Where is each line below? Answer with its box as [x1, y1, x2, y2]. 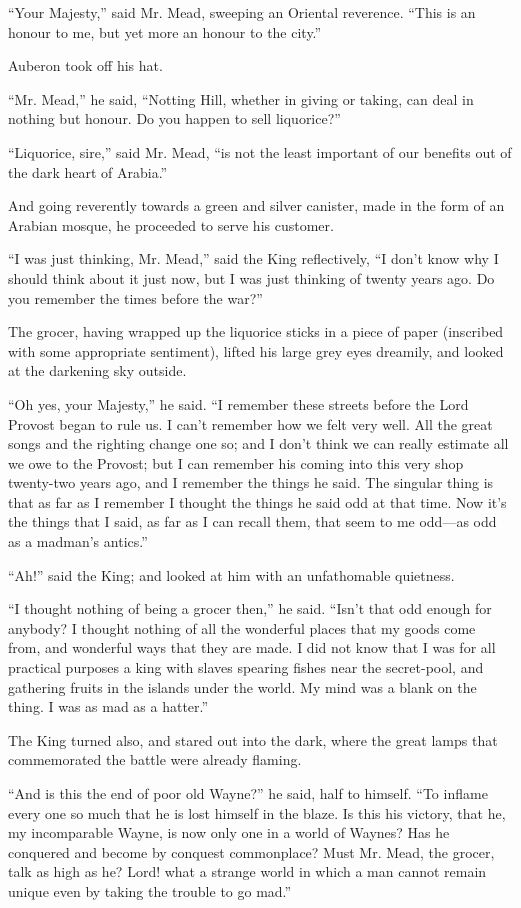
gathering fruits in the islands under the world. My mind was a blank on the [8, 676, 477, 697]
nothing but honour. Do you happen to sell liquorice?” [8, 108, 341, 129]
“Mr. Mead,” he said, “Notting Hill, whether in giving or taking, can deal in [8, 88, 474, 109]
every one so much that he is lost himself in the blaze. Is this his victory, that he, [8, 802, 506, 823]
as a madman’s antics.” [8, 531, 148, 552]
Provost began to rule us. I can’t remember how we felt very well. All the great [8, 413, 493, 434]
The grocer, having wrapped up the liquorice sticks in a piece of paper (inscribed [8, 321, 504, 342]
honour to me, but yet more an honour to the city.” [8, 21, 322, 42]
